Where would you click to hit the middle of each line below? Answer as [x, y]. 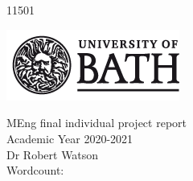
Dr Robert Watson [53, 154]
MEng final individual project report [96, 123]
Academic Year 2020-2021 [70, 138]
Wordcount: [35, 170]
